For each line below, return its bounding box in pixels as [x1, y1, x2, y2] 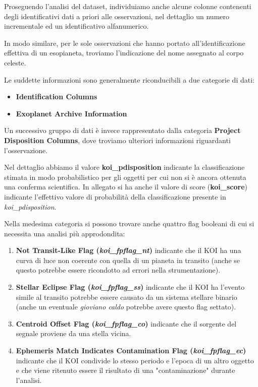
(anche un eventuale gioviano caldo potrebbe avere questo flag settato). [16, 301, 236, 312]
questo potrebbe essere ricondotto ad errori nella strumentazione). [16, 265, 221, 275]
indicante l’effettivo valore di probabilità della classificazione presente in [4, 191, 226, 202]
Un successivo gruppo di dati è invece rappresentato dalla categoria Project [4, 125, 241, 136]
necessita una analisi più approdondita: [4, 228, 125, 238]
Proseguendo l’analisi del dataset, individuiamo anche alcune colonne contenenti [4, 1, 251, 11]
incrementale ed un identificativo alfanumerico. [4, 21, 149, 31]
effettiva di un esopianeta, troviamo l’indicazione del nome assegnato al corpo [4, 47, 244, 58]
